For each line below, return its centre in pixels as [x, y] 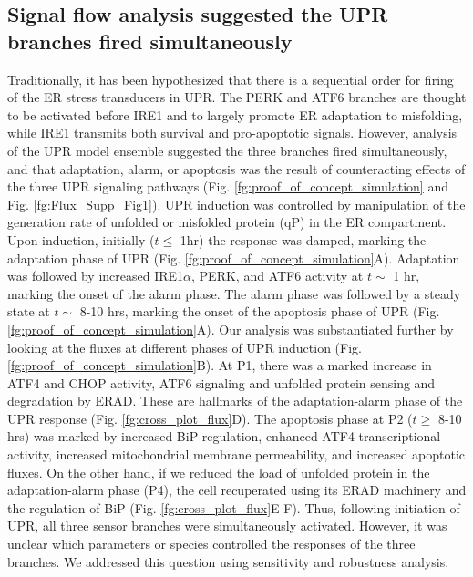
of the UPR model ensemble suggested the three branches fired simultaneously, [227, 150]
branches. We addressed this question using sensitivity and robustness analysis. [228, 561]
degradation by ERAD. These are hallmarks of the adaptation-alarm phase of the [235, 401]
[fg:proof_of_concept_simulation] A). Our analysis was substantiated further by [231, 329]
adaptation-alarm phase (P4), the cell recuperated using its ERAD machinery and [237, 490]
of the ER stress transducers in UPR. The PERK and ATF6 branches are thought [237, 97]
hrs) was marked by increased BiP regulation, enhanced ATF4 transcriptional [224, 436]
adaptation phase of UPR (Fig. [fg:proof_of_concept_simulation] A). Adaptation [234, 258]
